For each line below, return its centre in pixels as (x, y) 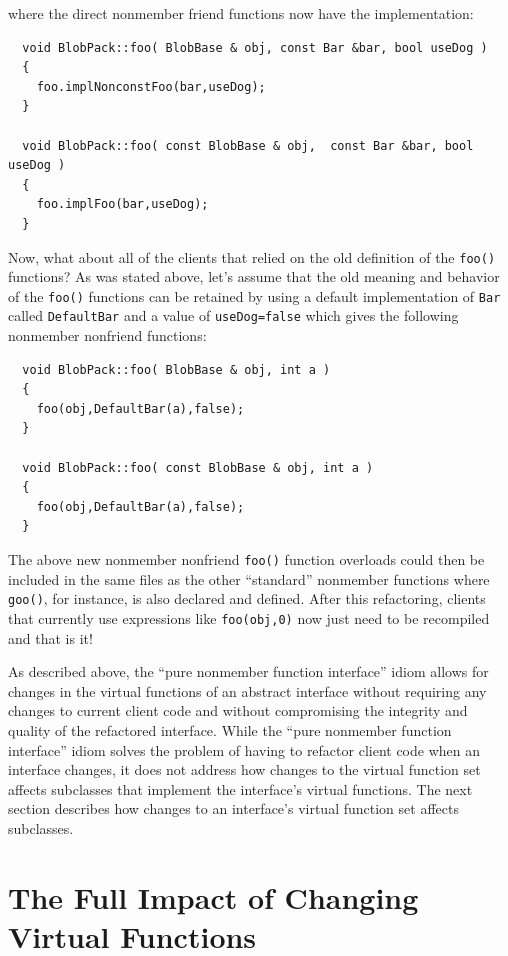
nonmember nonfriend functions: (107, 335)
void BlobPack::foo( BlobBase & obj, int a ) (176, 369)
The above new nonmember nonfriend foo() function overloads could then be (246, 559)
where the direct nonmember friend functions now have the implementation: (241, 13)
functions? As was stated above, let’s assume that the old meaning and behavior (254, 276)
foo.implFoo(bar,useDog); (122, 204)
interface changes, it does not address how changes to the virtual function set (244, 769)
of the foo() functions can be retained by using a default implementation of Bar (254, 295)
